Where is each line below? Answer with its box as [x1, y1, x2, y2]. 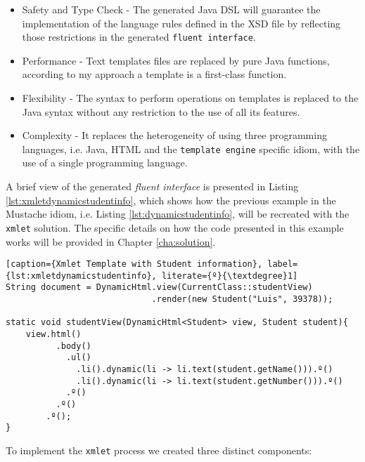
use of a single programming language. [22, 155, 188, 170]
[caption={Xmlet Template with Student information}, [6, 259, 263, 270]
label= [267, 259, 298, 270]
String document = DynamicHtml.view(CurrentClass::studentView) [6, 282, 313, 293]
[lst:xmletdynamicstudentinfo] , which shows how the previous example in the [6, 192, 336, 207]
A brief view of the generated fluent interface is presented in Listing [6, 179, 299, 194]
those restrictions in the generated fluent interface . [22, 29, 256, 44]
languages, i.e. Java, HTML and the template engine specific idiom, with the [22, 141, 360, 156]
